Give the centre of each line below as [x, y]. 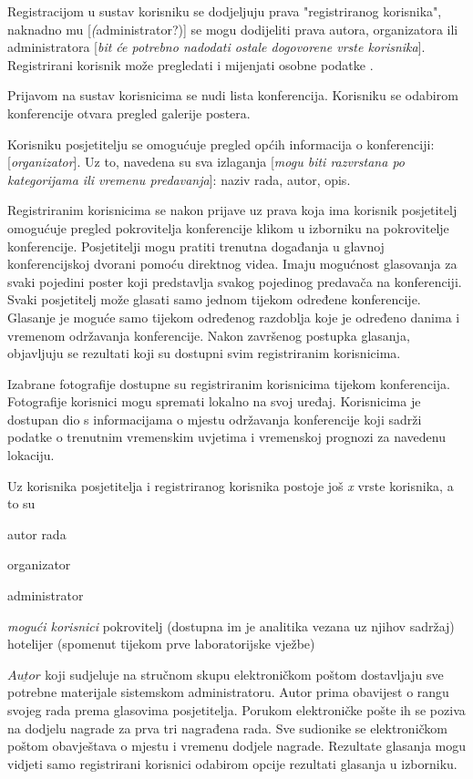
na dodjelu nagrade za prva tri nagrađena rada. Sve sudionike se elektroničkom [228, 728]
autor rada [37, 533]
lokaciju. [31, 455]
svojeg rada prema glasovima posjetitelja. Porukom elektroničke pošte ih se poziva [236, 710]
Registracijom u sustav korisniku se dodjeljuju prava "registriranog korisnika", [225, 11]
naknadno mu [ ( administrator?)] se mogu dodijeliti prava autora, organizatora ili [233, 29]
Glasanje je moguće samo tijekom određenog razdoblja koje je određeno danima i [234, 317]
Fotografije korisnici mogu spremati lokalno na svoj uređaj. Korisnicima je [214, 401]
